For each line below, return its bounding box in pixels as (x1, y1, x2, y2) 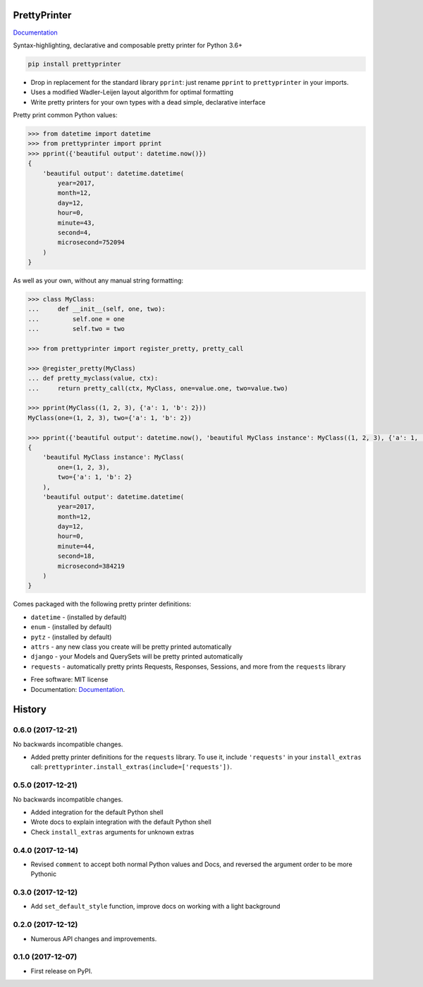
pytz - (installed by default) (30, 633, 112, 641)
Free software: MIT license (30, 675, 109, 684)
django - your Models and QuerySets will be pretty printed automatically (30, 652, 243, 661)
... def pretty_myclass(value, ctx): (27, 374, 159, 383)
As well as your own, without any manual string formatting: (13, 276, 183, 285)
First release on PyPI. (30, 967, 93, 975)
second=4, (57, 228, 92, 237)
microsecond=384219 (57, 562, 125, 570)
